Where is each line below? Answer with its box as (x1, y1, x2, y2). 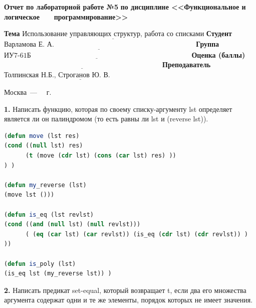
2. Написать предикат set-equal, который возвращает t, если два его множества (4, 284, 246, 295)
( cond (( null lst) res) (4, 142, 83, 149)
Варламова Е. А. (4, 41, 54, 49)
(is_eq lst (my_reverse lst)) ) (4, 270, 112, 277)
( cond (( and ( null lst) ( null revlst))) (4, 221, 141, 228)
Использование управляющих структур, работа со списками (22, 31, 204, 38)
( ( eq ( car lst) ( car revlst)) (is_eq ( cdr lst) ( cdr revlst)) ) (25, 230, 248, 238)
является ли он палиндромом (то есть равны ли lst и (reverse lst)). (4, 113, 208, 124)
